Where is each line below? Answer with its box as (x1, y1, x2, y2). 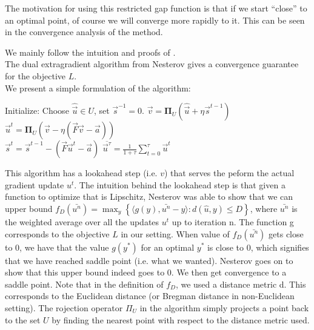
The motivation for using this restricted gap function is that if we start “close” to (5, 2, 307, 14)
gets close (269, 227, 304, 240)
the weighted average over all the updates (5, 215, 159, 228)
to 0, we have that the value (5, 240, 109, 253)
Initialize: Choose (5, 104, 69, 117)
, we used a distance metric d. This (175, 277, 306, 290)
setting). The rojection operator (5, 301, 123, 314)
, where (250, 202, 278, 214)
